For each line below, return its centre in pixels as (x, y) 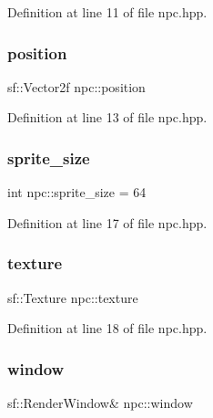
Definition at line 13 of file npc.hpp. (107, 117)
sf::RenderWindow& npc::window (100, 403)
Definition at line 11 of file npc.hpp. (107, 12)
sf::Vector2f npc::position (76, 86)
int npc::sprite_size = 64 (77, 192)
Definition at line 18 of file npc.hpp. (107, 328)
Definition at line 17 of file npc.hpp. (107, 222)
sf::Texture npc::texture (73, 297)
